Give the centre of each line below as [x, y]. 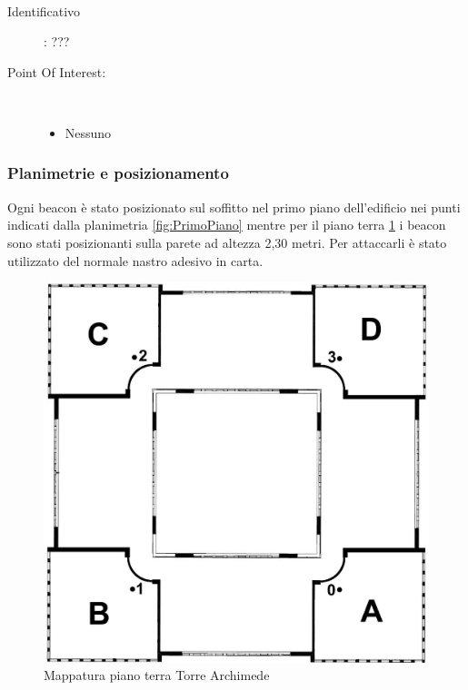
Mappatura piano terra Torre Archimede [157, 675]
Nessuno [88, 132]
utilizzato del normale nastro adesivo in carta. [135, 260]
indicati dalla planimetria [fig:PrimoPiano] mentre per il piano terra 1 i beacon [227, 225]
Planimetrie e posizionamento [118, 173]
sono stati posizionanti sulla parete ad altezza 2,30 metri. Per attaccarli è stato [227, 242]
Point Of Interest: [57, 71]
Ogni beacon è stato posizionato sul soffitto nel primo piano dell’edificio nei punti [234, 207]
